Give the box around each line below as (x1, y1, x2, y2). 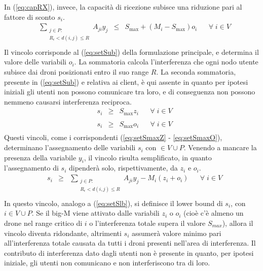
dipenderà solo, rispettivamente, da (68, 162, 178, 173)
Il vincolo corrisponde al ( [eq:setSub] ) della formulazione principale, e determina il (4, 46, 259, 57)
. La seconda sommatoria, (156, 66, 236, 77)
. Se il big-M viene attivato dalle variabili (31, 208, 160, 218)
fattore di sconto (4, 11, 55, 22)
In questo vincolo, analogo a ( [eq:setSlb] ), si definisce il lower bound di (4, 197, 223, 208)
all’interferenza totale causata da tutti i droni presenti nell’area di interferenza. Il (4, 238, 256, 248)
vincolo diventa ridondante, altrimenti (4, 227, 122, 238)
